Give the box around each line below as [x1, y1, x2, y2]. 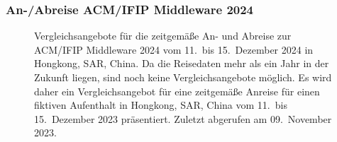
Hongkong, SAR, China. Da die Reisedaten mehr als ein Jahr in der [34, 56, 329, 71]
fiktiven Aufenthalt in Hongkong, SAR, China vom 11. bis [34, 97, 287, 112]
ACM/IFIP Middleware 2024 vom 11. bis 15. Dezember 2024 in [34, 42, 314, 57]
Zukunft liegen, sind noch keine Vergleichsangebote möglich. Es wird [34, 70, 332, 84]
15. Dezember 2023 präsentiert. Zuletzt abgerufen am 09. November [34, 111, 332, 126]
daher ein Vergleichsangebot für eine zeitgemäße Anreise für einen [34, 83, 320, 98]
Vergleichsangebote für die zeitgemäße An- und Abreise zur [34, 28, 292, 43]
